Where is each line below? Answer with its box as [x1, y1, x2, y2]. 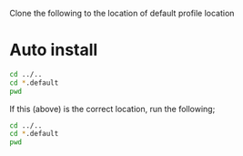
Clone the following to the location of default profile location [9, 8, 235, 18]
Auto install [9, 40, 98, 60]
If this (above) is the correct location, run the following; [9, 103, 216, 114]
